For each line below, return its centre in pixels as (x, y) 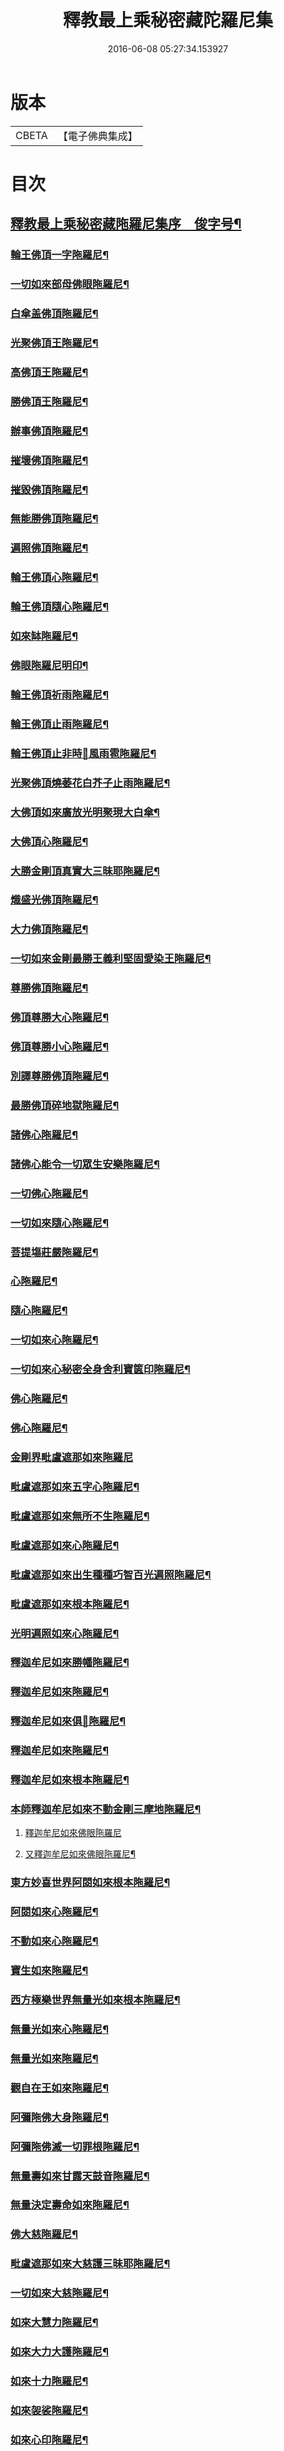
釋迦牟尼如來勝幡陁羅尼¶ (70, 1663)
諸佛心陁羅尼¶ (44, 1134)
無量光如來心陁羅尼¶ (60, 2029)
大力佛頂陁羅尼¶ (49, 929)
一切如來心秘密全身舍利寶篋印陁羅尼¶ (100, 1369)
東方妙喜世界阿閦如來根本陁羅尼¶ (90, 1883)
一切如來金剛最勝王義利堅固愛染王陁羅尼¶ (111, 959)
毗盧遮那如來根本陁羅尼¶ (70, 1604)
